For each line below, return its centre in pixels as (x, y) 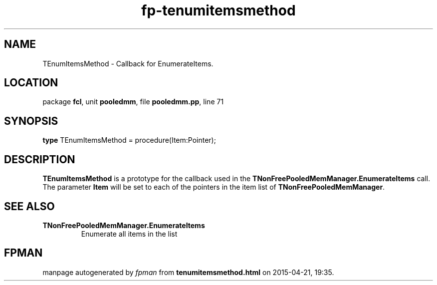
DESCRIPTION (40, 159)
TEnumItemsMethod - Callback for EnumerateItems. (128, 63)
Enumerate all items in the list (129, 234)
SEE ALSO (29, 206)
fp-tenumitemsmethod (218, 10)
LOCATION (31, 83)
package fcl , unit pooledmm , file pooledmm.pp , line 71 (133, 102)
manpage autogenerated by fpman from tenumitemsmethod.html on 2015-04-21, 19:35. (188, 272)
